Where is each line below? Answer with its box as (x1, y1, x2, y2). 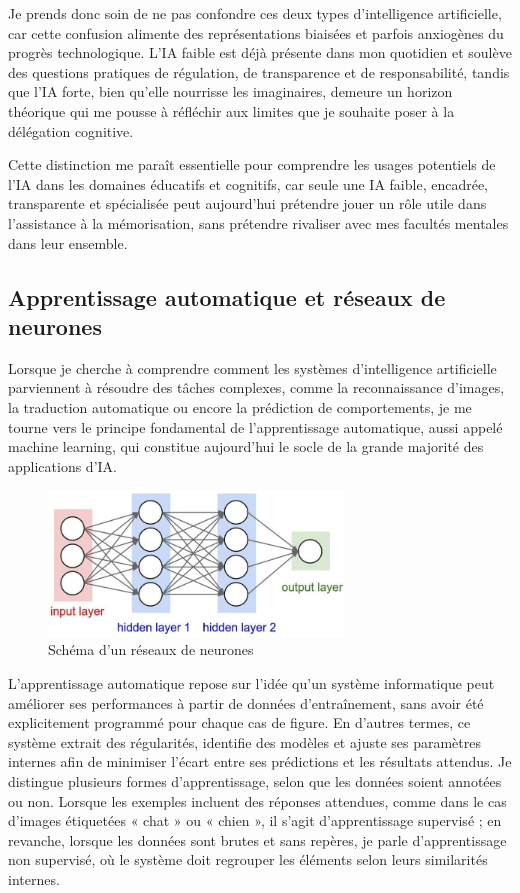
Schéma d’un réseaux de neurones (48, 639, 254, 660)
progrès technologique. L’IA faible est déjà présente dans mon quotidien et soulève (8, 42, 512, 63)
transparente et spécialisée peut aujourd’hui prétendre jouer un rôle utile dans (8, 193, 487, 214)
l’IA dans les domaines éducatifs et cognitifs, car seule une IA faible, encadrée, (8, 173, 489, 194)
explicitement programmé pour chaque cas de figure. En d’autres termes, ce (8, 712, 471, 733)
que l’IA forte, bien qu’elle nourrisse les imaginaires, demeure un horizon (8, 81, 453, 102)
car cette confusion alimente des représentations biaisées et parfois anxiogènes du (8, 22, 504, 43)
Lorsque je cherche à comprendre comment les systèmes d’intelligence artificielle (8, 357, 497, 378)
